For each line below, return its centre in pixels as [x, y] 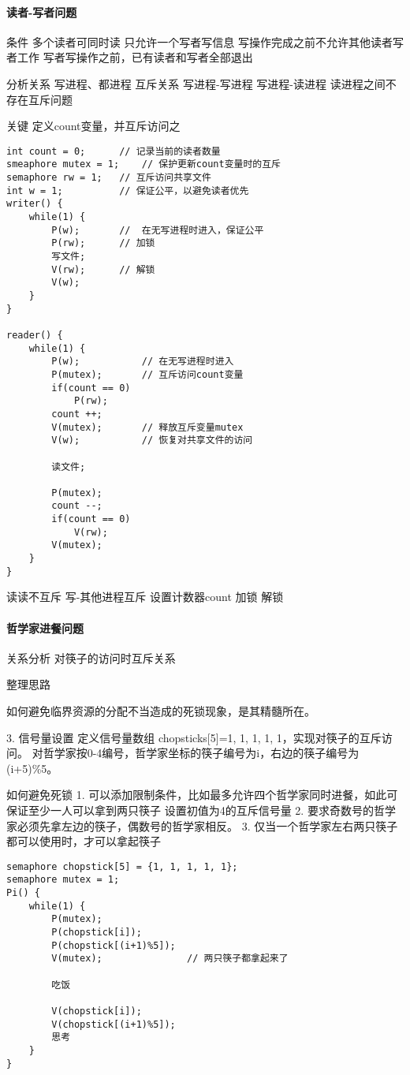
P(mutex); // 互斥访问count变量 [147, 374]
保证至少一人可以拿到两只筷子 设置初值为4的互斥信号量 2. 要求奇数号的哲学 [201, 810]
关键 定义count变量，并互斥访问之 [93, 126]
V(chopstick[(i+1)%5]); [114, 1024]
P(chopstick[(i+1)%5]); [114, 945]
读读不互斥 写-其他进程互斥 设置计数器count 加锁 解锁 [145, 597]
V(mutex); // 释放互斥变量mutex [147, 427]
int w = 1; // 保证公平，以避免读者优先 [128, 190]
